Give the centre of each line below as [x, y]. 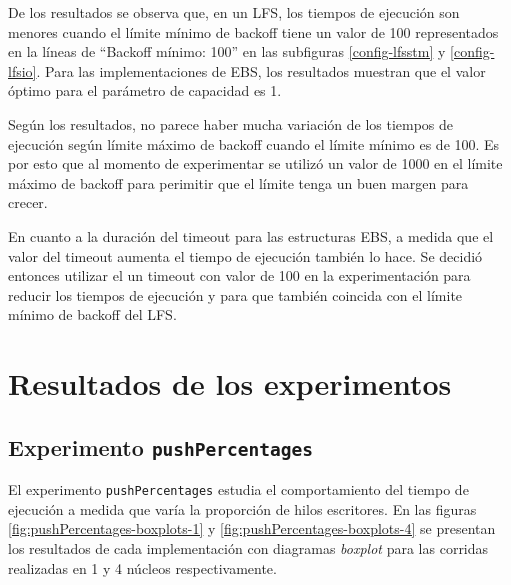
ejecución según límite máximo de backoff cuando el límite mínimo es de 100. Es [254, 143]
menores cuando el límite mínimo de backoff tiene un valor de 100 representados [253, 31]
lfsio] [22, 70]
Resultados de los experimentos [230, 383]
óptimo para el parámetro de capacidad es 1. [145, 90]
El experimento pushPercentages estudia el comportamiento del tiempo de [238, 489]
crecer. [28, 202]
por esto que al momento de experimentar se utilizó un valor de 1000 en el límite [255, 163]
